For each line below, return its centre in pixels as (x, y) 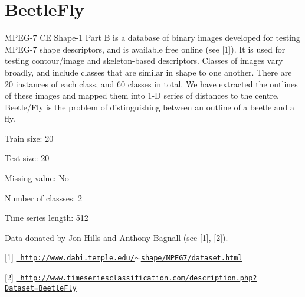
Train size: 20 (29, 138)
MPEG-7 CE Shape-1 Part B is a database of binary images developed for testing (152, 37)
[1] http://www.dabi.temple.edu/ (70, 257)
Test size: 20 (27, 158)
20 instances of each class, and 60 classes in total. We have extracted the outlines (151, 84)
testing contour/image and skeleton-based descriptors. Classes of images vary (144, 61)
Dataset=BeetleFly (41, 288)
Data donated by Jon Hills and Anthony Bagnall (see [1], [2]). (117, 237)
